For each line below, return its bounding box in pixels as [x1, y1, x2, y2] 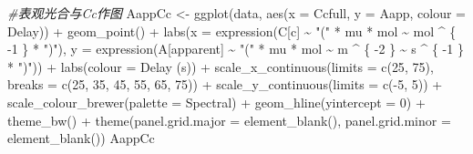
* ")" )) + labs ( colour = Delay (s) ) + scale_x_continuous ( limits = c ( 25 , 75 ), [7, 56, 434, 76]
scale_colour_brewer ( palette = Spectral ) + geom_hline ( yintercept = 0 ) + [7, 92, 426, 111]
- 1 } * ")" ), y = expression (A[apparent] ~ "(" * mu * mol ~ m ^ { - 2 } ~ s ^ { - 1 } [7, 39, 464, 58]
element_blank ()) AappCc [7, 128, 155, 148]
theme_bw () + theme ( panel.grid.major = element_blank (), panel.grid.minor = [7, 110, 451, 129]
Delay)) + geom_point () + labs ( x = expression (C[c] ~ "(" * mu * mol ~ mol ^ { [7, 21, 457, 40]
